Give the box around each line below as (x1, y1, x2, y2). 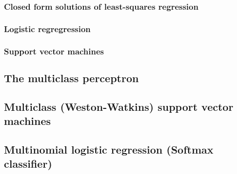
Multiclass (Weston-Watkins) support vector (4, 99, 234, 114)
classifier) (4, 156, 52, 171)
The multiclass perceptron (4, 70, 139, 85)
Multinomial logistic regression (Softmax (4, 141, 214, 157)
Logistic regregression (4, 22, 91, 35)
